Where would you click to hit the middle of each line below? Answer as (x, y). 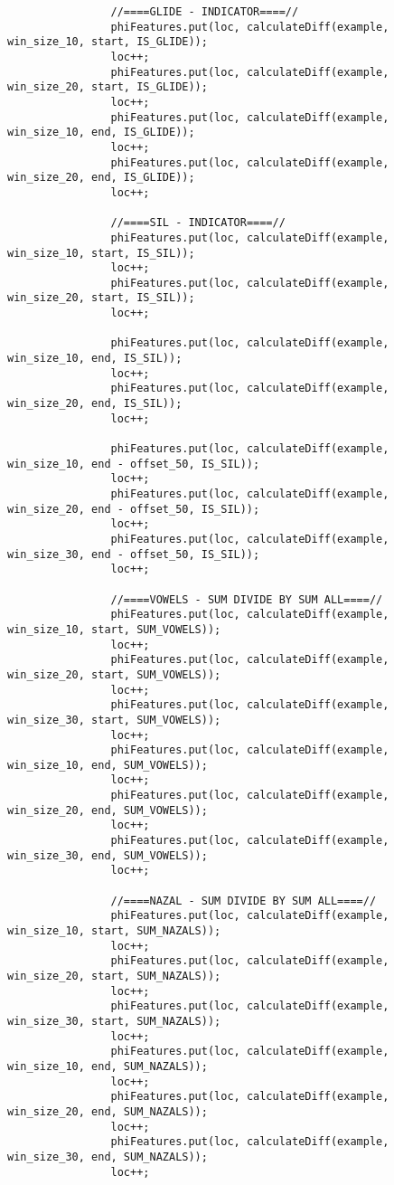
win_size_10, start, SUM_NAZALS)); (114, 931)
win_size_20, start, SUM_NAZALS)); (114, 976)
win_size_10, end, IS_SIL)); (95, 359)
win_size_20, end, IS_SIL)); (95, 404)
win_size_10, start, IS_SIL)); (101, 253)
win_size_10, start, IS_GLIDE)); (108, 42)
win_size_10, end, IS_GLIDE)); (101, 133)
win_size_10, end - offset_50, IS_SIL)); (134, 464)
